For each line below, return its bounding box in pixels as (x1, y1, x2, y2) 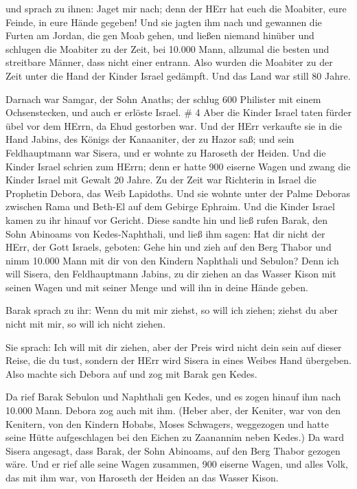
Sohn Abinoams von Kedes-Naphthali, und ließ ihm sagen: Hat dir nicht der (5, 226, 325, 240)
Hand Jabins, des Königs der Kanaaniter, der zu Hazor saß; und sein (5, 132, 295, 146)
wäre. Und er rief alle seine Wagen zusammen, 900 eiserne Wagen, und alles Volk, (5, 457, 348, 471)
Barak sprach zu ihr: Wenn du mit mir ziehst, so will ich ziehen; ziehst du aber (5, 303, 338, 317)
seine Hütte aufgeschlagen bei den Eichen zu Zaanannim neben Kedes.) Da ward (5, 430, 344, 444)
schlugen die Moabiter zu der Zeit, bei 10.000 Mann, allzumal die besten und (5, 41, 330, 56)
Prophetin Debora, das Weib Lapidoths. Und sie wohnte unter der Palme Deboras (5, 185, 351, 200)
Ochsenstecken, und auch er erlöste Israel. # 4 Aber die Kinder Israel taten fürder (5, 105, 352, 120)
